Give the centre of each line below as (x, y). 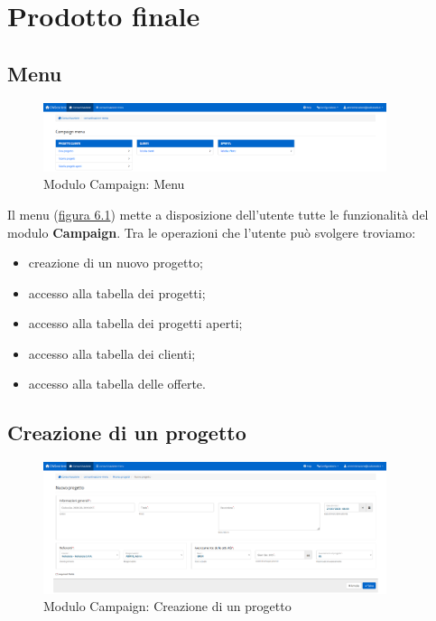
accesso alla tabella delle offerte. (117, 384)
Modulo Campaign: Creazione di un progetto (167, 606)
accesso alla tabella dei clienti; (112, 353)
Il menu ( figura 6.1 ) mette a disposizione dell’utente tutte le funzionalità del (218, 214)
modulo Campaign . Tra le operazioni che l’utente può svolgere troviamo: (212, 232)
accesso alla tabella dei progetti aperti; (135, 323)
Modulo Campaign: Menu (114, 184)
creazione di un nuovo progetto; (116, 263)
